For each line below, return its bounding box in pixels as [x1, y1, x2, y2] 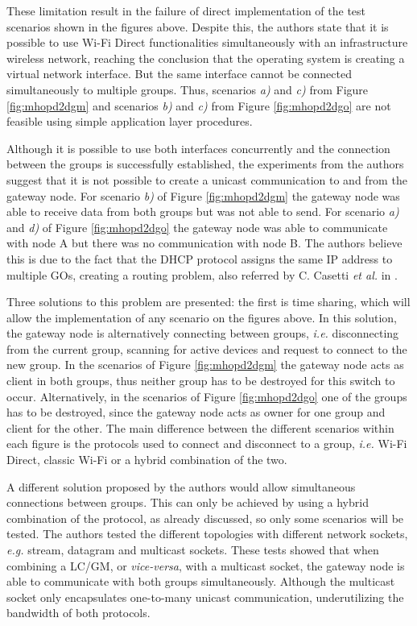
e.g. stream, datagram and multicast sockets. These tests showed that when [6, 541, 379, 558]
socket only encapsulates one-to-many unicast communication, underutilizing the [6, 588, 404, 605]
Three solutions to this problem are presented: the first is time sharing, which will [6, 293, 411, 310]
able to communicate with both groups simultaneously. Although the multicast [6, 573, 395, 590]
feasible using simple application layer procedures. [6, 113, 253, 130]
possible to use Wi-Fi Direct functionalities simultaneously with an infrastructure [6, 34, 408, 51]
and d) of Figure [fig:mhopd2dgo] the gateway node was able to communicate [6, 218, 388, 235]
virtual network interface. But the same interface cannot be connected [6, 65, 352, 82]
